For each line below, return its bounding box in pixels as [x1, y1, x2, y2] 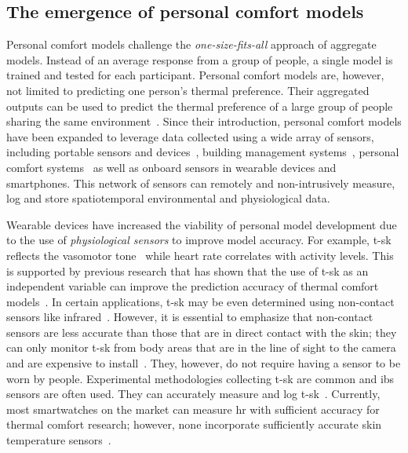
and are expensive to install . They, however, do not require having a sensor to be [6, 355, 401, 371]
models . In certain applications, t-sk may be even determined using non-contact [6, 293, 395, 309]
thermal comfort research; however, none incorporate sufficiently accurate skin [6, 416, 382, 433]
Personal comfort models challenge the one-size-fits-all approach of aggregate [6, 36, 377, 53]
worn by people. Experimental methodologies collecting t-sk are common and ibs [6, 370, 395, 386]
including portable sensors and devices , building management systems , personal [6, 144, 399, 160]
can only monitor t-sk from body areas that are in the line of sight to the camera [6, 339, 396, 356]
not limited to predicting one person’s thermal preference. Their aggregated [6, 82, 370, 98]
